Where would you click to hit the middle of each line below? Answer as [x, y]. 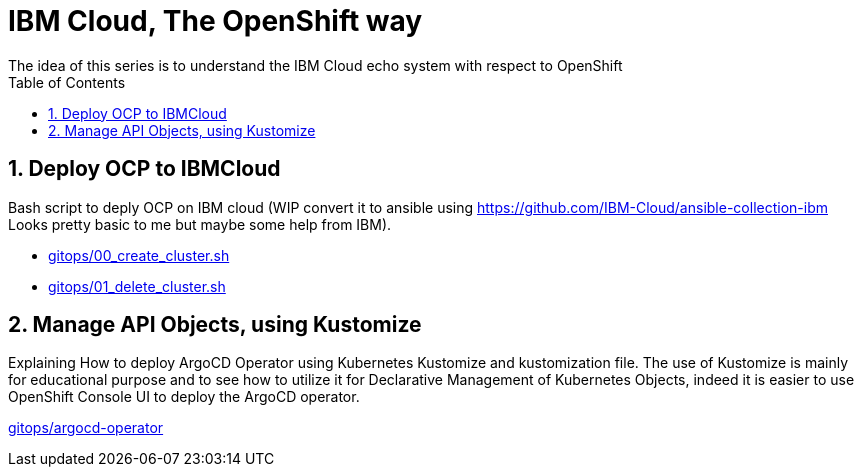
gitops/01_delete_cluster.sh [137, 286]
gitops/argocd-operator [86, 428]
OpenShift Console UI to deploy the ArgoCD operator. [184, 397]
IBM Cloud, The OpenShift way [215, 21]
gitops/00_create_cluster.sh [139, 255]
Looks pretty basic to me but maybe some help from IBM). [200, 224]
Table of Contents [67, 82]
